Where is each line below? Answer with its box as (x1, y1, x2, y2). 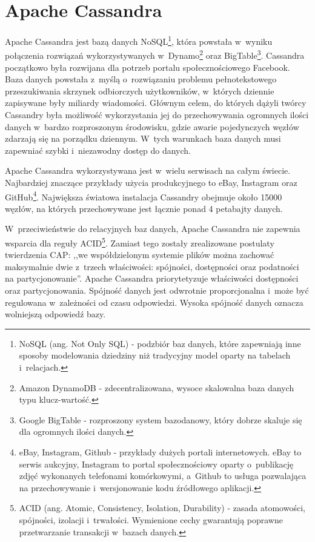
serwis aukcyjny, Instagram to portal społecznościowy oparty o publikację (19, 457, 294, 470)
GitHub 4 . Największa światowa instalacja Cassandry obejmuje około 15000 (5, 188, 282, 203)
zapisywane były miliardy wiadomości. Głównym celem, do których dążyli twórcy (5, 96, 307, 109)
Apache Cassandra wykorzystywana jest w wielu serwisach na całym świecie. (5, 164, 291, 177)
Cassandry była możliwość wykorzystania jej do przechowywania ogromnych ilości (5, 108, 309, 121)
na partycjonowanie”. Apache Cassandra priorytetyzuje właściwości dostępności (5, 272, 299, 285)
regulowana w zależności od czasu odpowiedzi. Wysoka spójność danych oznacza (5, 296, 303, 308)
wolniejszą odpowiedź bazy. (5, 308, 106, 320)
